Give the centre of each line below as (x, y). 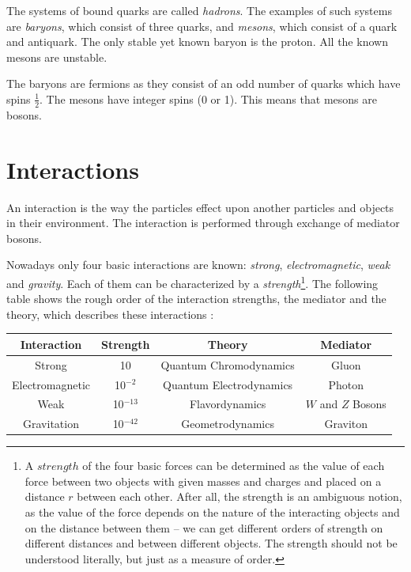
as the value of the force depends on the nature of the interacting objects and (212, 512)
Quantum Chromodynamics (228, 364)
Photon (346, 384)
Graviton (346, 424)
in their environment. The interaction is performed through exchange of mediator (203, 223)
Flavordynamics (228, 404)
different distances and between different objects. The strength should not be (211, 543)
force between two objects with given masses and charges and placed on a (203, 481)
